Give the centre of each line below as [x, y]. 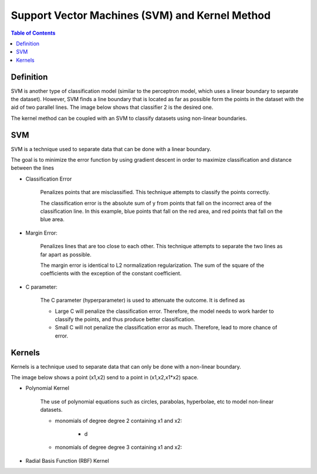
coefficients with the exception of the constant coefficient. [111, 273]
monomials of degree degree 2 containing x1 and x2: [118, 420]
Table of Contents [33, 33]
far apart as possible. [66, 254]
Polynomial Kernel [48, 388]
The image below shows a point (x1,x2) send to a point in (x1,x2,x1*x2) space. [105, 378]
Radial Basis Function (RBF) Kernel [67, 460]
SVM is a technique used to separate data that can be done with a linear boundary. [111, 149]
